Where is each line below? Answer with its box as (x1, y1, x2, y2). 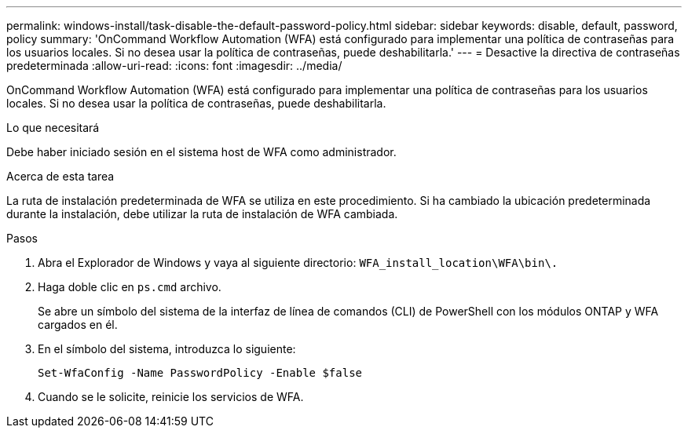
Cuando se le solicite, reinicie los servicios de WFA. (38, 390, 304, 403)
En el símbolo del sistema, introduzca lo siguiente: (38, 342, 296, 356)
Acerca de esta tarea (6, 170, 115, 183)
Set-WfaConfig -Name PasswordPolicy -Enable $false (38, 367, 363, 379)
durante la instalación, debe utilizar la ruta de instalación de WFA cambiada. (6, 207, 398, 221)
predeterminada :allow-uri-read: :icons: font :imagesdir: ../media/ (6, 59, 342, 72)
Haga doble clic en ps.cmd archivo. (38, 280, 221, 294)
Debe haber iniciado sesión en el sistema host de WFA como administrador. (6, 145, 397, 159)
